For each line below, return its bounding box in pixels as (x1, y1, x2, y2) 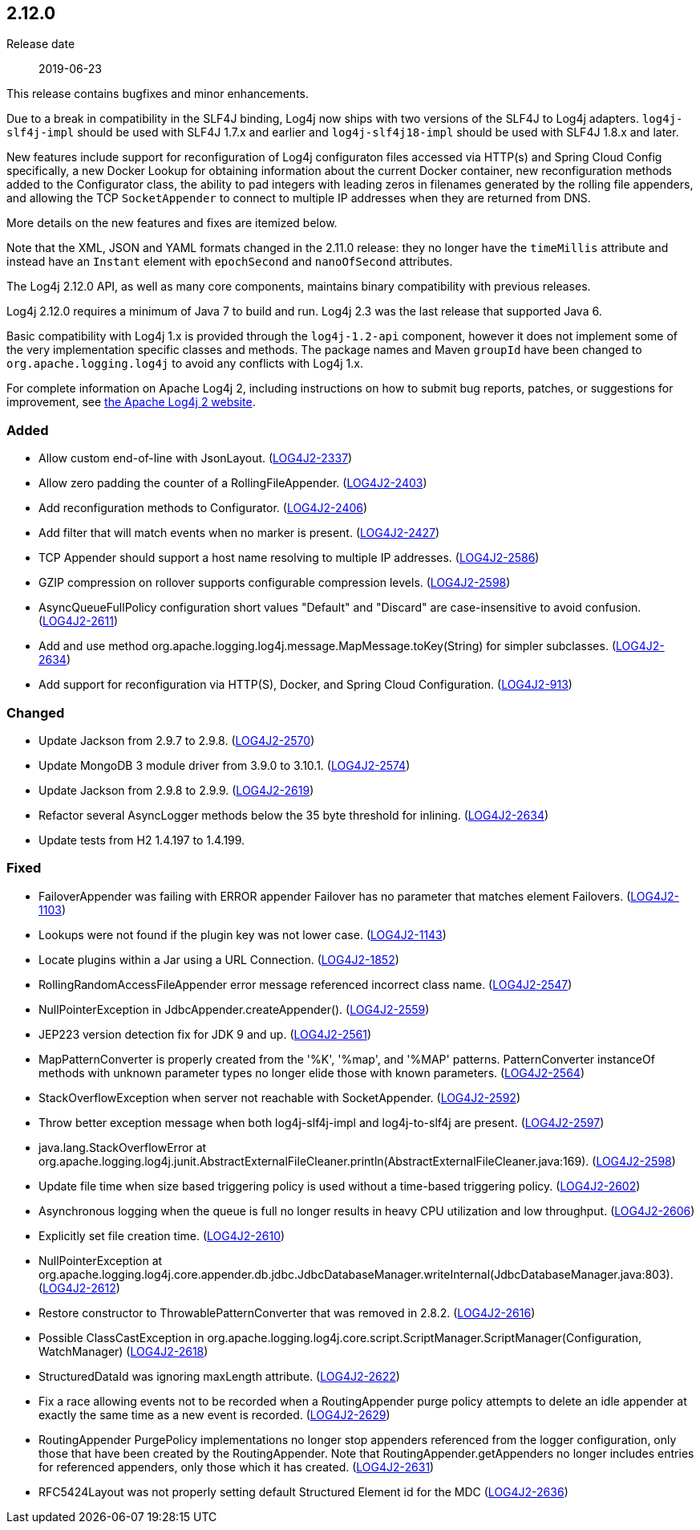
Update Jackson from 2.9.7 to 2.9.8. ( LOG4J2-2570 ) (38, 733, 315, 747)
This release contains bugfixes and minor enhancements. (6, 87, 310, 101)
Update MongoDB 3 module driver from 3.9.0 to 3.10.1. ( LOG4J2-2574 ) (38, 758, 411, 772)
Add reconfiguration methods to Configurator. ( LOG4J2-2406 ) (38, 501, 368, 515)
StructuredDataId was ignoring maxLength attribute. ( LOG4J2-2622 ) (38, 1369, 400, 1383)
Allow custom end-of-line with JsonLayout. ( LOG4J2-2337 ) (38, 451, 353, 466)
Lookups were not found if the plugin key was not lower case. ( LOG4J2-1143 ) (38, 927, 447, 942)
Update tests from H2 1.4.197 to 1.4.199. (38, 832, 245, 847)
